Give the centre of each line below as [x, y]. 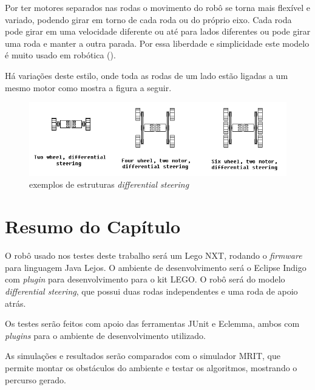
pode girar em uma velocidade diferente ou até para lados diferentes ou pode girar [158, 31]
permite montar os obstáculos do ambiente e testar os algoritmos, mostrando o [151, 367]
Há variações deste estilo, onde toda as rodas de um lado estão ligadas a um [147, 75]
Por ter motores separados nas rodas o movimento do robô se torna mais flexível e [158, 7]
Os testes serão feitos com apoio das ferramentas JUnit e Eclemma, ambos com [152, 323]
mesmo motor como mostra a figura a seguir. [88, 87]
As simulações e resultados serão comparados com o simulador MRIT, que [143, 356]
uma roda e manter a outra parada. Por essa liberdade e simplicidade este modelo [157, 43]
